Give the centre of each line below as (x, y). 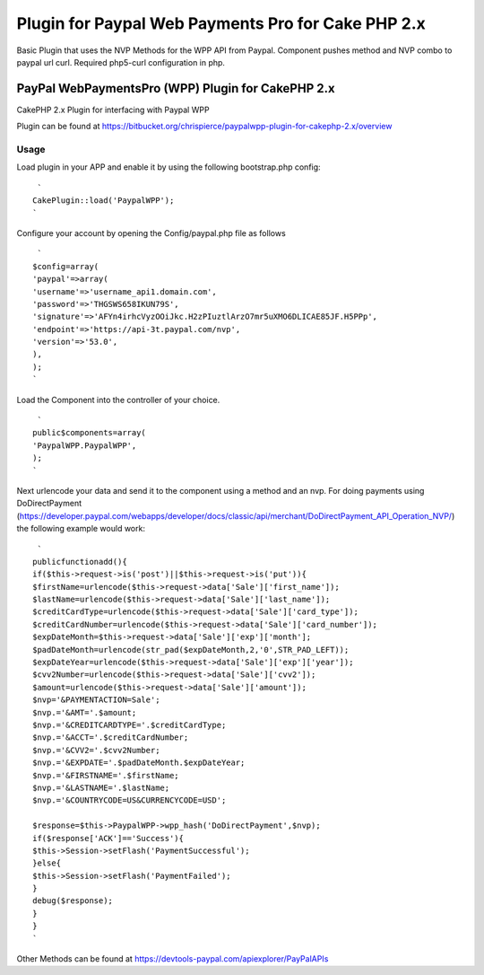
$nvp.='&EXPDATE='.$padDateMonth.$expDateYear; (139, 763)
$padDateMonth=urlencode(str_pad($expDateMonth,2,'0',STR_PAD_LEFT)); (191, 650)
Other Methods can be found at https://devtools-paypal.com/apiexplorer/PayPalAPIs (173, 959)
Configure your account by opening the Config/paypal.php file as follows (151, 233)
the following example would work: (81, 529)
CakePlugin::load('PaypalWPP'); (104, 201)
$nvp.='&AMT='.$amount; (85, 712)
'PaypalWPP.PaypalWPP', (85, 445)
